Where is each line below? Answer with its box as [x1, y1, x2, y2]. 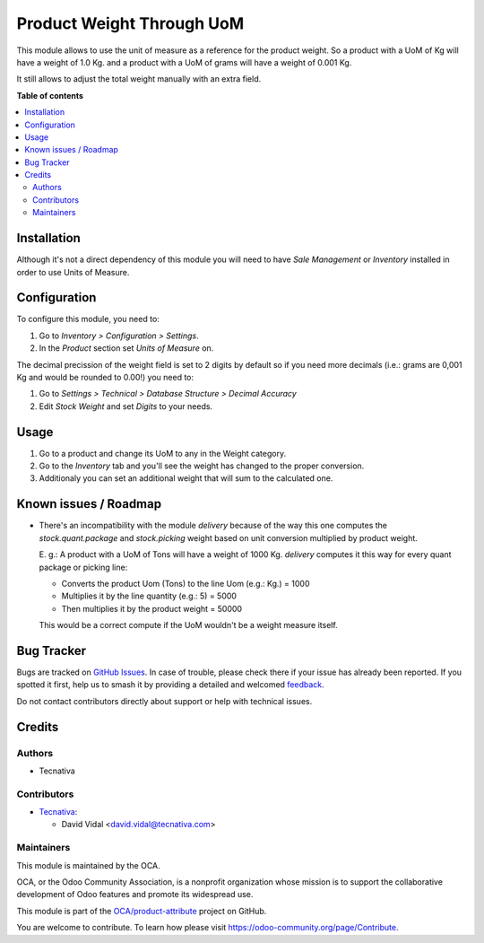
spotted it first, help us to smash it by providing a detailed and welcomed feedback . [16, 679, 324, 690]
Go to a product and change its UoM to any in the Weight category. [39, 448, 287, 458]
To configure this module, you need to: [16, 314, 160, 325]
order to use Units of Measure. [16, 266, 130, 277]
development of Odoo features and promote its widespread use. [16, 889, 254, 900]
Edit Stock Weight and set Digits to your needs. [39, 400, 213, 412]
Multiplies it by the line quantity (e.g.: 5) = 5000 [61, 590, 238, 601]
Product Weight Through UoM [16, 13, 245, 33]
